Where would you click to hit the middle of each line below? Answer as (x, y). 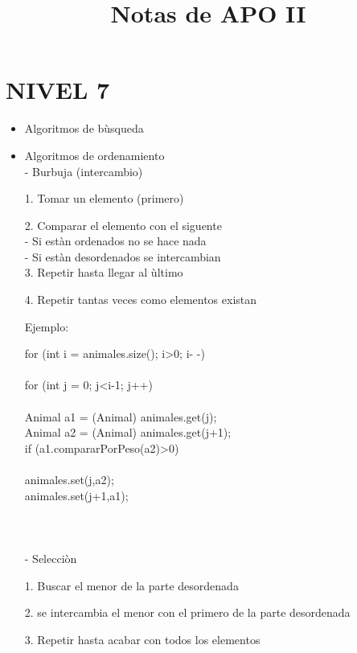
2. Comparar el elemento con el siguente (123, 225)
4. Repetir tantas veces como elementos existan (141, 300)
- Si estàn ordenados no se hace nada (115, 241)
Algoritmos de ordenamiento (94, 155)
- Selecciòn (51, 558)
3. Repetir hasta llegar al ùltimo (104, 272)
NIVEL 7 (58, 90)
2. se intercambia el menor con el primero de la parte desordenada (187, 612)
